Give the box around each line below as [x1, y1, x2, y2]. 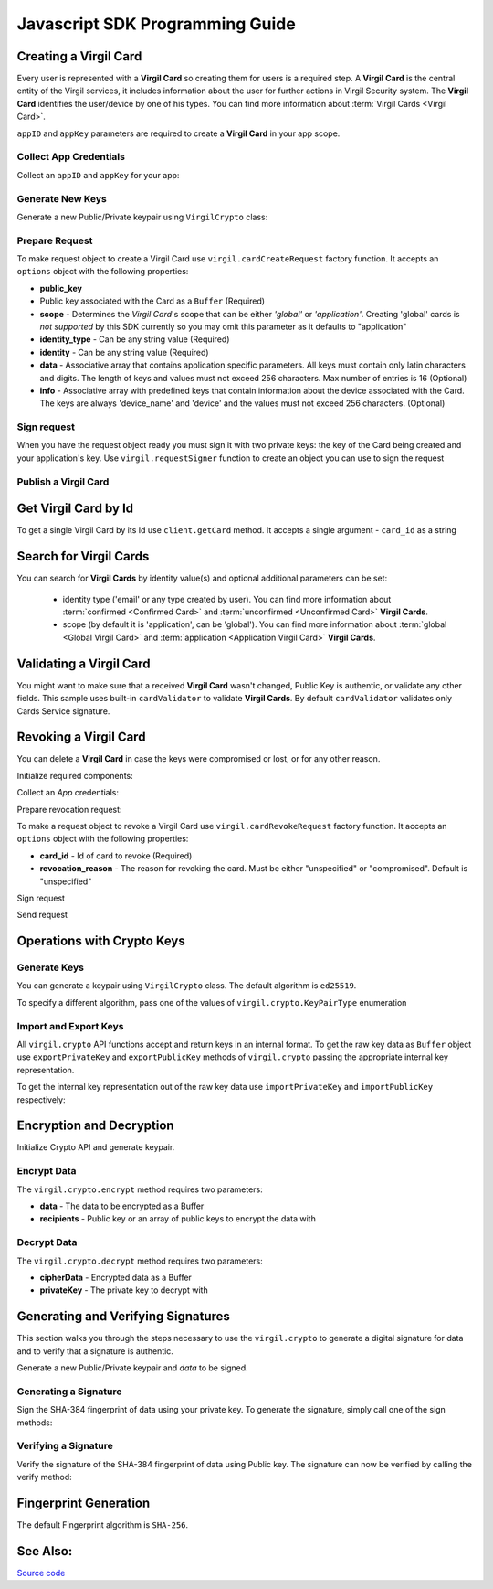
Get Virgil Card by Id [16, 501, 134, 517]
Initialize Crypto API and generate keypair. [16, 1142, 175, 1153]
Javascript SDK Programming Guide [16, 14, 296, 34]
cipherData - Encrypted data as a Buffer [39, 1272, 192, 1283]
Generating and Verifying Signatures [16, 1308, 230, 1325]
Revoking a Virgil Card [16, 730, 146, 745]
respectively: [16, 1093, 66, 1105]
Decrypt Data [16, 1236, 78, 1249]
